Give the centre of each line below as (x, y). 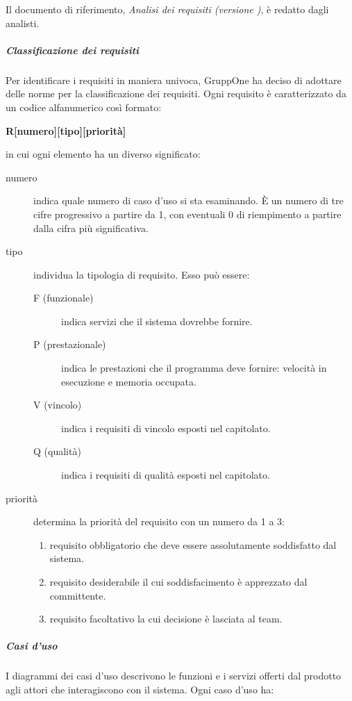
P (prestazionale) (70, 344)
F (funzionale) (64, 298)
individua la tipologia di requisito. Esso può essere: (142, 274)
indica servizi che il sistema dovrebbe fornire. (157, 321)
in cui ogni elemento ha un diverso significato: (103, 154)
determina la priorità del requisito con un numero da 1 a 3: (159, 521)
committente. (78, 595)
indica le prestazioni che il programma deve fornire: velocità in (194, 368)
